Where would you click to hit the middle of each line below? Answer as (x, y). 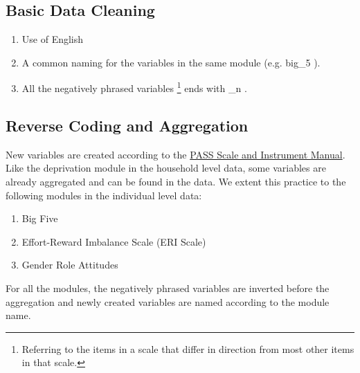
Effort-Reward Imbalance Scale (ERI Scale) (114, 241)
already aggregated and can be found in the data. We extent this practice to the (176, 182)
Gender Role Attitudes (70, 265)
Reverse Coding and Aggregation (127, 126)
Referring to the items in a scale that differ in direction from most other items (188, 348)
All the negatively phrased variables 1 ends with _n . (134, 87)
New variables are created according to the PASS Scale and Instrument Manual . (175, 154)
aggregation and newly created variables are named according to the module (168, 301)
